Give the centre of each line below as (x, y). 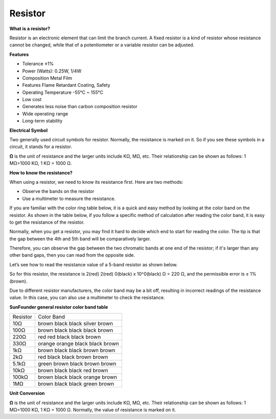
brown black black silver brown (76, 324)
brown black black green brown (76, 384)
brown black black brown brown (77, 351)
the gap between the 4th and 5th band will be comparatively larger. (80, 239)
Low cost (32, 100)
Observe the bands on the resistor (58, 191)
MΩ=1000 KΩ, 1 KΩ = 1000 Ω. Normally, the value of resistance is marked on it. (93, 410)
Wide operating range (45, 114)
